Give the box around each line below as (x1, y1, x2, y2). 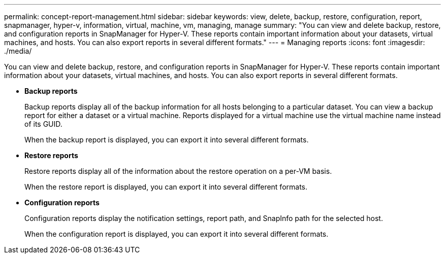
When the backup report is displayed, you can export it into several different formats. (24, 135, 309, 144)
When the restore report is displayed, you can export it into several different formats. (24, 182, 308, 191)
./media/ (4, 47, 32, 55)
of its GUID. (24, 120, 62, 128)
